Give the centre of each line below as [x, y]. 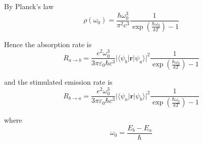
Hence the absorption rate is [48, 44]
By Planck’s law [29, 6]
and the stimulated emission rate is [58, 82]
